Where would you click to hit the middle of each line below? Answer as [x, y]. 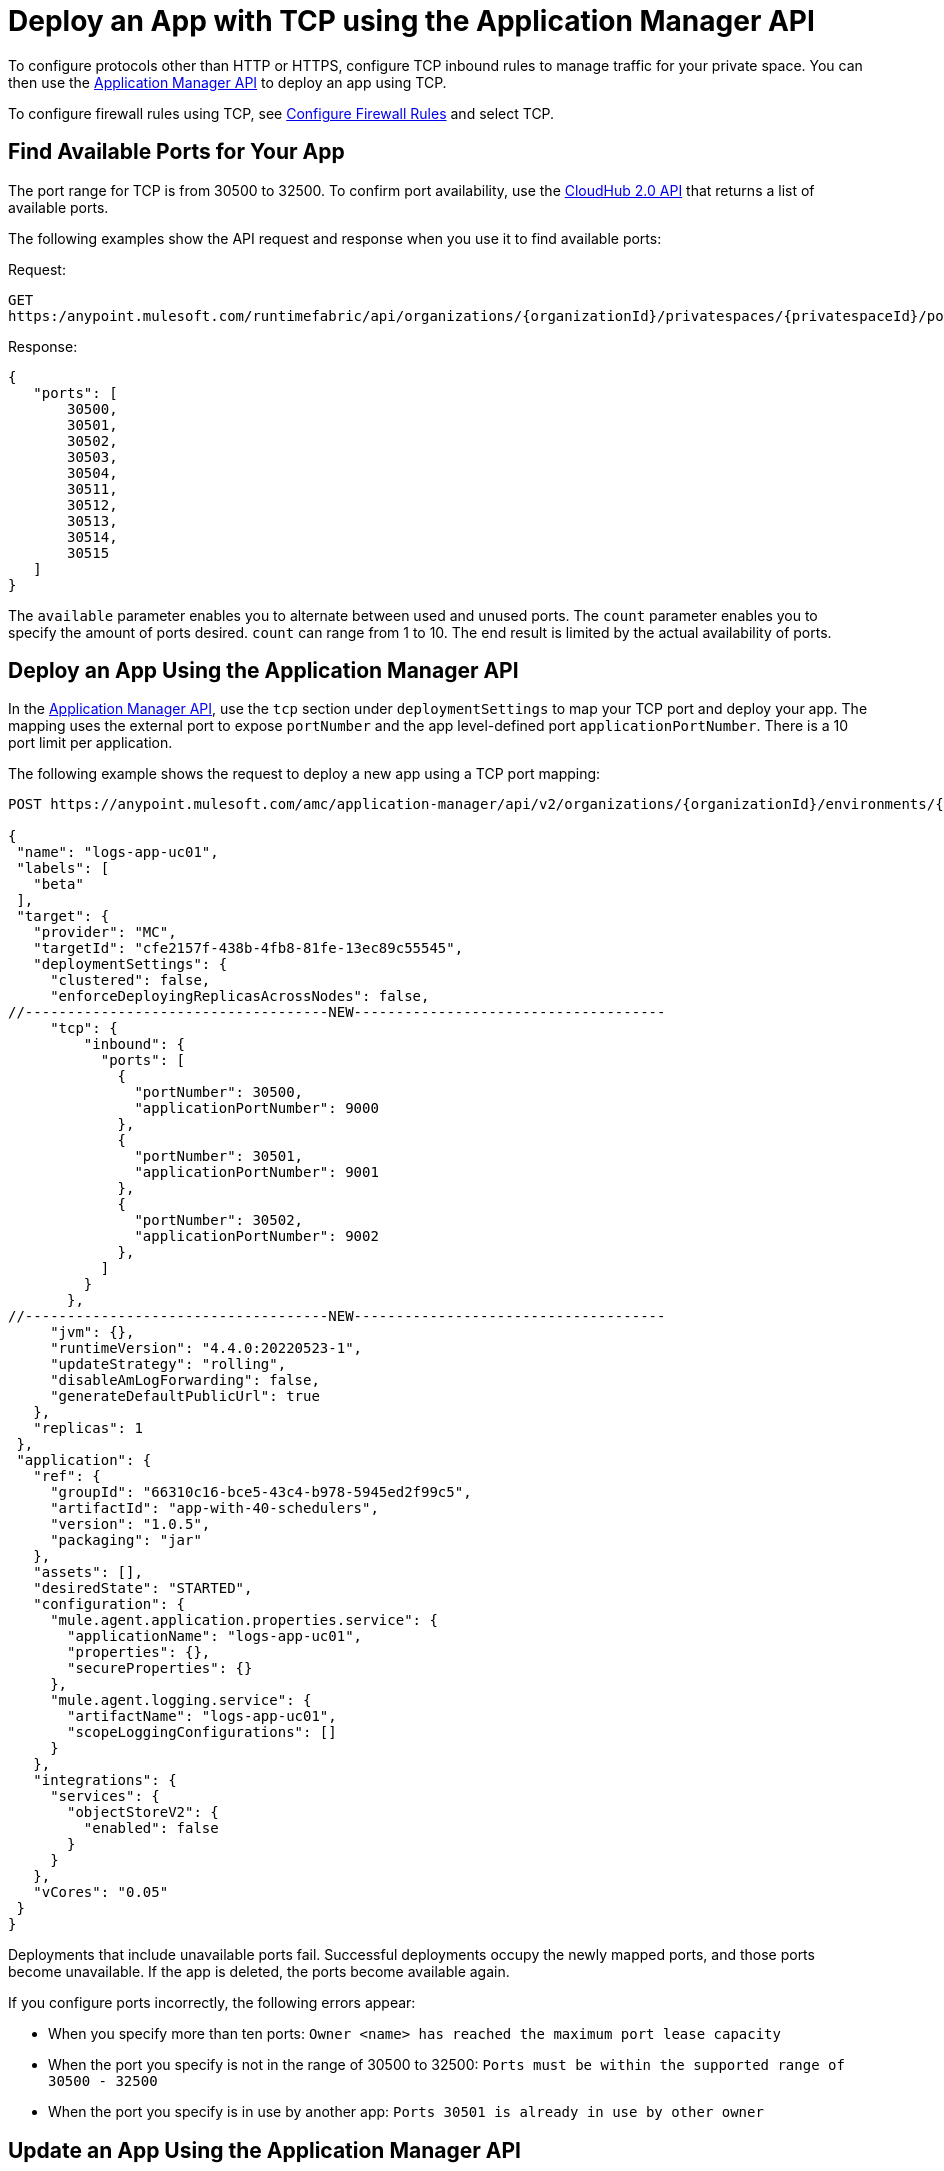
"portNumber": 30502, [219, 1220]
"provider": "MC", [105, 932]
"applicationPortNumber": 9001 [256, 1172]
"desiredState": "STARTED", [143, 1588]
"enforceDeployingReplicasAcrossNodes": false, [240, 996]
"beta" [58, 884]
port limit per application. [90, 743]
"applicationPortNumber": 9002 [256, 1236]
